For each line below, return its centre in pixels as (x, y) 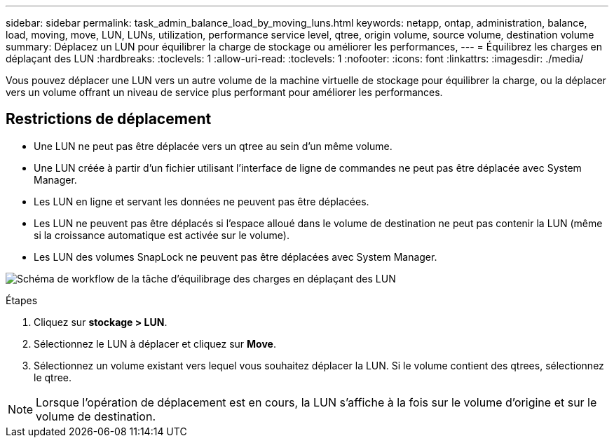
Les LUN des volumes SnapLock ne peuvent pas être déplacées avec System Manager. (236, 257)
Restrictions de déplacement (109, 119)
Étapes (22, 300)
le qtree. (53, 377)
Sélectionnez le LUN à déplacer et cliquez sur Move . (155, 343)
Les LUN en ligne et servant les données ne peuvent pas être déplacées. (202, 201)
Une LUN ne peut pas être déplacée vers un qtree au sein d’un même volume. (213, 146)
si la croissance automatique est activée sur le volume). (162, 235)
